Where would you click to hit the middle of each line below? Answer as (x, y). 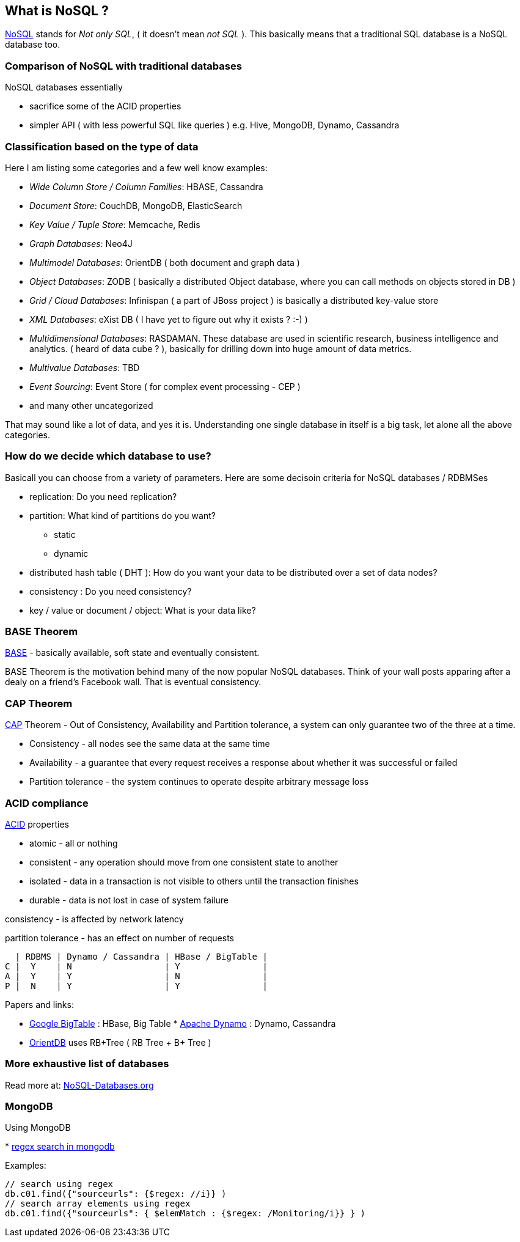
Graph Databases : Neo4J (81, 243)
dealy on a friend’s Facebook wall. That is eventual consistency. (133, 682)
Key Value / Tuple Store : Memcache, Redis (115, 224)
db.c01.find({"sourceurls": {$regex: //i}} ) (116, 1194)
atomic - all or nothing (74, 843)
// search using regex (59, 1184)
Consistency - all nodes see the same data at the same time (150, 744)
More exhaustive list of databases (87, 1064)
